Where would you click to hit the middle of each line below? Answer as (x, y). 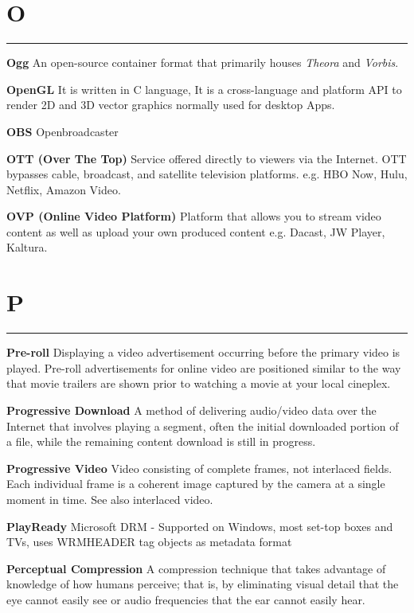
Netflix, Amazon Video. (64, 189)
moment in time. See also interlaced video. (110, 499)
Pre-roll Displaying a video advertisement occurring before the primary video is (203, 352)
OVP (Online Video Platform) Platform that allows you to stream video (194, 216)
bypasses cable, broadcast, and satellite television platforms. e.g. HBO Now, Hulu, (207, 174)
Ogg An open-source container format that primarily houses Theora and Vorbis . (203, 62)
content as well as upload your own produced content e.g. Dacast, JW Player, (196, 231)
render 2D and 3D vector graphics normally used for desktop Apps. (171, 105)
